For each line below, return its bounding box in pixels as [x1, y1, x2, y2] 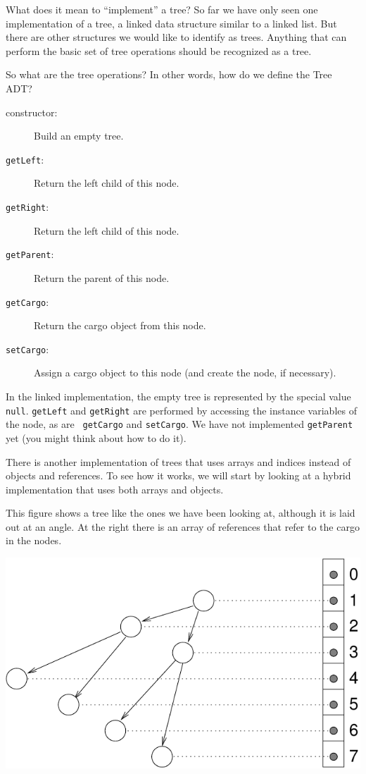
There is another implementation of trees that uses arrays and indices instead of [6, 454, 351, 469]
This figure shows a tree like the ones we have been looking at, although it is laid [6, 505, 355, 520]
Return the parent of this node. [34, 270, 170, 285]
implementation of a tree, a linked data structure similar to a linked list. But [6, 16, 337, 30]
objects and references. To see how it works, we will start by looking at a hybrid [6, 468, 351, 483]
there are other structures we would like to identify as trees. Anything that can [6, 30, 347, 44]
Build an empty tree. [34, 128, 124, 143]
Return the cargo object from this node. [34, 318, 206, 333]
